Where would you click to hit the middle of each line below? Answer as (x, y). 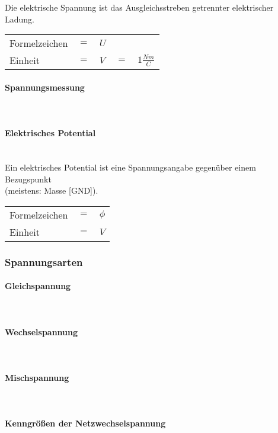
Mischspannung (37, 377)
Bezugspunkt (28, 179)
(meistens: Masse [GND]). (52, 190)
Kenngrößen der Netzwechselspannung (85, 423)
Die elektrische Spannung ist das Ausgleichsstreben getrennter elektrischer (139, 7)
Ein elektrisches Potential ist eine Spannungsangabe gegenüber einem (130, 167)
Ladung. (20, 19)
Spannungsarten (44, 262)
